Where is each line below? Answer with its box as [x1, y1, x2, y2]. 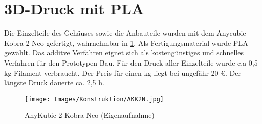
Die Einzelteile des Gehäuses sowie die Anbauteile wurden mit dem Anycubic [4, 27, 246, 38]
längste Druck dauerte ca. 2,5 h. [4, 77, 104, 88]
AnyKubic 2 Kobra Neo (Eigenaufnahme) [25, 110, 155, 120]
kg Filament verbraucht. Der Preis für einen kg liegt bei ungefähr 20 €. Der [4, 67, 241, 78]
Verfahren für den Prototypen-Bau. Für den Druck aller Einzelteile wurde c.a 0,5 [4, 57, 258, 68]
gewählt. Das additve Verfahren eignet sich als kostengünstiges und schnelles [4, 47, 244, 58]
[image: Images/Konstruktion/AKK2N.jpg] [25, 95, 164, 103]
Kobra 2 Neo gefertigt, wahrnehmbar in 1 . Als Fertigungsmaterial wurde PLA [4, 37, 248, 48]
